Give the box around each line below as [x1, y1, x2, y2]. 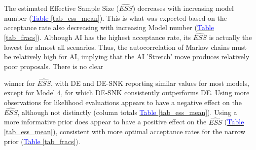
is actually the [209, 32, 252, 42]
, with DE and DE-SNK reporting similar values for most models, [50, 77, 250, 88]
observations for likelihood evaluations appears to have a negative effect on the [4, 97, 242, 107]
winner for [4, 77, 35, 88]
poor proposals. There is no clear [4, 61, 104, 71]
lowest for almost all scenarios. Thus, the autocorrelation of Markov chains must [4, 41, 247, 52]
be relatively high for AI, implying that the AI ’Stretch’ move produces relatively [4, 51, 250, 62]
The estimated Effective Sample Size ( [4, 3, 119, 13]
